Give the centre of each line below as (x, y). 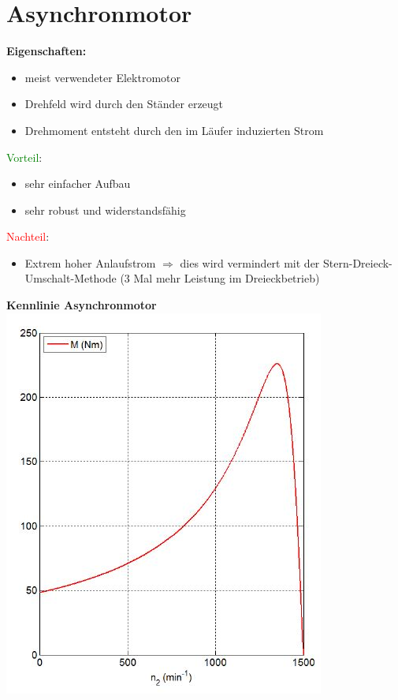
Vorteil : (24, 157)
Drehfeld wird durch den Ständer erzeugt (124, 104)
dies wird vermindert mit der (250, 262)
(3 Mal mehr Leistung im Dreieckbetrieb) (220, 278)
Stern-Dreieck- (358, 262)
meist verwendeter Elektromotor (102, 77)
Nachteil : (28, 236)
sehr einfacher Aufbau (78, 183)
